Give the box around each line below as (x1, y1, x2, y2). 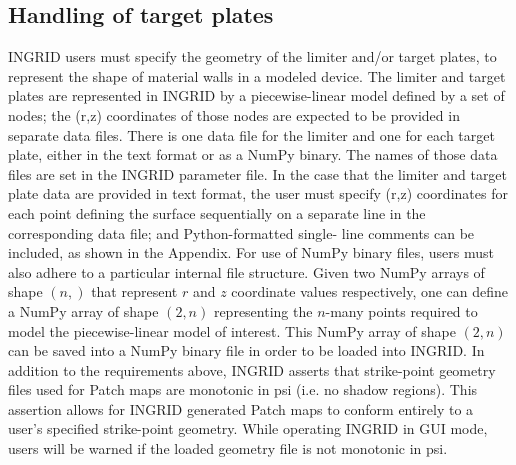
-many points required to (325, 300, 478, 321)
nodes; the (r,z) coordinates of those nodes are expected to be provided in (8, 104, 460, 125)
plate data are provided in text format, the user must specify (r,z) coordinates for (8, 183, 508, 204)
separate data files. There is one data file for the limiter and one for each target (8, 124, 495, 145)
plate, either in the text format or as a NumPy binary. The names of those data (8, 144, 498, 165)
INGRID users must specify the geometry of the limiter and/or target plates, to (8, 46, 497, 67)
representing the (213, 300, 313, 321)
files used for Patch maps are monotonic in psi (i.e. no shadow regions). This (8, 379, 478, 400)
